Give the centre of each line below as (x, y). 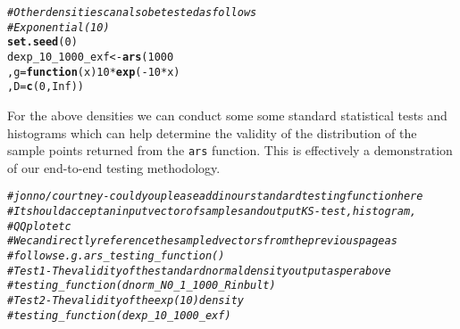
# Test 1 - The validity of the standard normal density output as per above (199, 271)
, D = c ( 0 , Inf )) (46, 87)
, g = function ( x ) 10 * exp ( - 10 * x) (94, 72)
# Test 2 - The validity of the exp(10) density (125, 300)
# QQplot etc (39, 226)
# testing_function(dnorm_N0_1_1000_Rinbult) (142, 286)
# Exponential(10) (59, 27)
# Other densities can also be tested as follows (132, 12)
